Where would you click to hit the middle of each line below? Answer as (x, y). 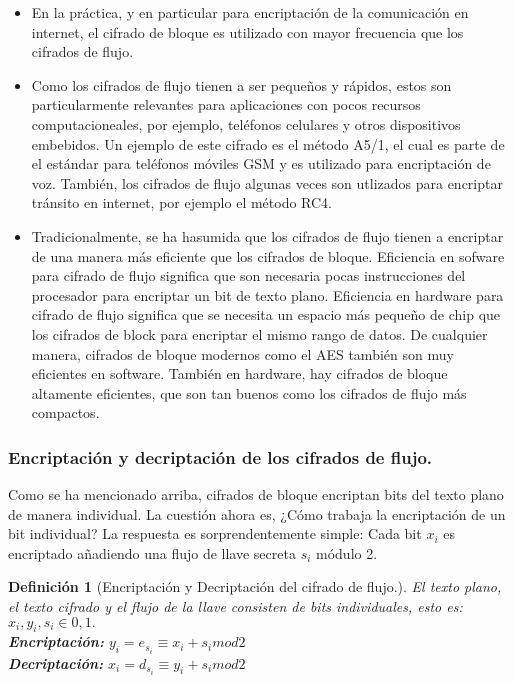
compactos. (65, 412)
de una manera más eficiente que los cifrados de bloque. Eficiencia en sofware (268, 255)
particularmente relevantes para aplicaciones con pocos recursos (226, 104)
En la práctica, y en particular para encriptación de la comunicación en (250, 12)
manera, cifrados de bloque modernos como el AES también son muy (242, 353)
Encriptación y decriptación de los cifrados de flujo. (220, 456)
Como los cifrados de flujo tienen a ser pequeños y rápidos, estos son (241, 84)
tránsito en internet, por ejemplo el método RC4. (182, 202)
